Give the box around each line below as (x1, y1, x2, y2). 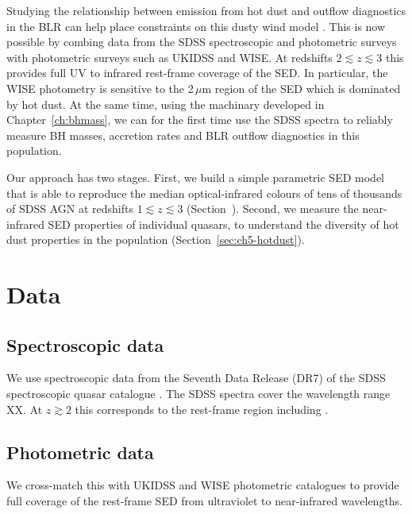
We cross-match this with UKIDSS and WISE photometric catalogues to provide (6, 477, 399, 493)
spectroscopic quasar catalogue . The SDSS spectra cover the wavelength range (6, 385, 391, 402)
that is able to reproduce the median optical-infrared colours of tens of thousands (6, 184, 402, 201)
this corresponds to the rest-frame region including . (75, 400, 329, 417)
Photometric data (6, 439, 154, 464)
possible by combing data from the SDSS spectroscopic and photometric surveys (6, 33, 397, 50)
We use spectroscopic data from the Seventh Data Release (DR (6, 369, 314, 386)
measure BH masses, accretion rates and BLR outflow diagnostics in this (6, 126, 360, 143)
